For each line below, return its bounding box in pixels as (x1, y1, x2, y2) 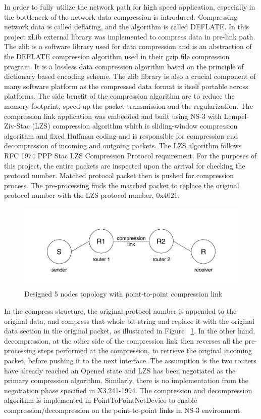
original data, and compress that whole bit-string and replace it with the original (4, 315, 254, 326)
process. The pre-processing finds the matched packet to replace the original (4, 180, 239, 190)
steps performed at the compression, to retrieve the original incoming (38, 345, 252, 356)
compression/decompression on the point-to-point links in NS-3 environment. (4, 404, 242, 415)
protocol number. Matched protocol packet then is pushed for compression (4, 170, 234, 181)
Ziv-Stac (4, 120, 30, 131)
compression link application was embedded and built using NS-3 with (4, 110, 222, 121)
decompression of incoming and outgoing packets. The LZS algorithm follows (4, 140, 242, 151)
